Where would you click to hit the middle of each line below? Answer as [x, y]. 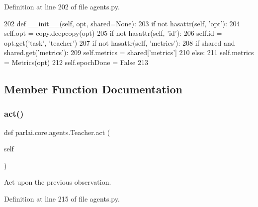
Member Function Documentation [93, 89]
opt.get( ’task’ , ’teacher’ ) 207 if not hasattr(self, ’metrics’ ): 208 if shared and [120, 42]
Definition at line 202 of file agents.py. [62, 6]
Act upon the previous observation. [58, 182]
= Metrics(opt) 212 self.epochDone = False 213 [76, 62]
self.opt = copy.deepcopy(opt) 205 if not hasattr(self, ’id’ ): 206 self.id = [113, 33]
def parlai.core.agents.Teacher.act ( [57, 132]
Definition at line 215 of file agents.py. [62, 198]
